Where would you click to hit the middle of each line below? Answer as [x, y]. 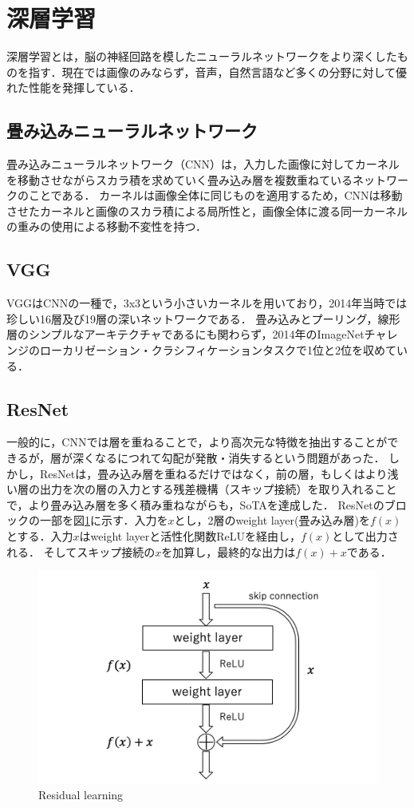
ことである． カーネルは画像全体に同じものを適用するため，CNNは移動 [215, 195]
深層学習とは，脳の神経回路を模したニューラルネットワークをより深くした [202, 56]
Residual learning [81, 795]
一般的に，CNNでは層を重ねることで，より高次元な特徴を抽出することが [197, 442]
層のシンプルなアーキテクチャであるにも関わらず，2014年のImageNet [185, 334]
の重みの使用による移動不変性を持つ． [106, 226]
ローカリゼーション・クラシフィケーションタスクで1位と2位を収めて [218, 350]
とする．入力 [40, 536]
